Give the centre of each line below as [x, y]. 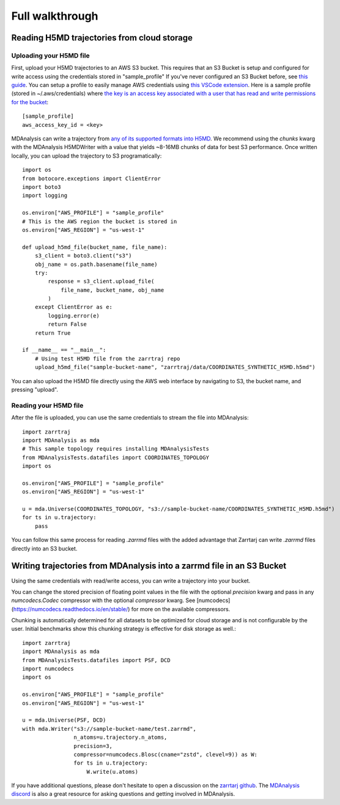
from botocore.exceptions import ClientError [92, 178]
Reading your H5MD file [47, 405]
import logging [45, 196]
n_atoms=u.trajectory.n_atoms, [120, 738]
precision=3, [93, 746]
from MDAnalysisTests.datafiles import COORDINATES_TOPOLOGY [116, 457]
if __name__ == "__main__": [64, 350]
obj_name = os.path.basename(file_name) [96, 264]
